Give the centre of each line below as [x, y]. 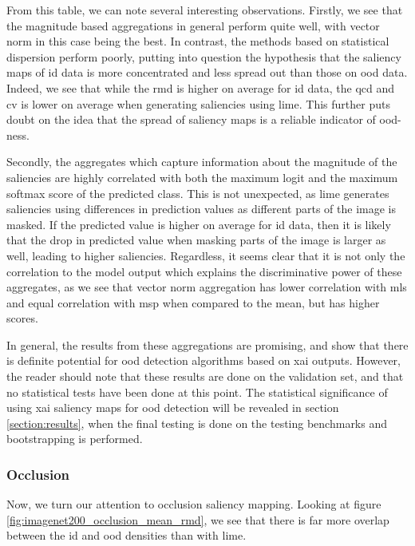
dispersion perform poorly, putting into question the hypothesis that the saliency [204, 56]
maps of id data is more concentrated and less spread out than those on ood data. [207, 72]
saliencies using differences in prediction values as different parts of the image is [201, 209]
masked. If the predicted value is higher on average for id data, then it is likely [199, 224]
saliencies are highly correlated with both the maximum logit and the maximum [202, 177]
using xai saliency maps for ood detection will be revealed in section [173, 408]
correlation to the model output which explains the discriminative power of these [204, 271]
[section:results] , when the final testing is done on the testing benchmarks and [197, 423]
